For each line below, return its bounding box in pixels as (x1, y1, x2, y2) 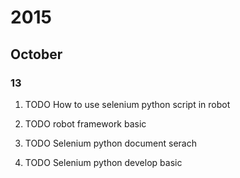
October (10, 46, 63, 63)
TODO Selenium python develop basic (24, 156, 183, 168)
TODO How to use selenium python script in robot (24, 98, 231, 110)
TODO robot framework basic (24, 117, 147, 130)
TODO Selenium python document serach (24, 137, 197, 149)
